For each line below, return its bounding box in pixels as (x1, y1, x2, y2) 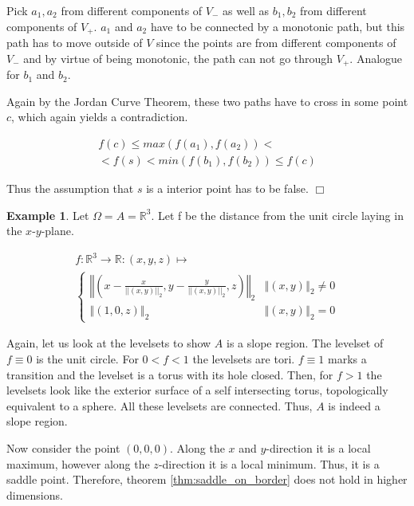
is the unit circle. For (36, 351, 139, 367)
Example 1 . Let (6, 206, 89, 223)
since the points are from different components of (156, 34, 396, 51)
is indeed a (328, 397, 380, 414)
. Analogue (349, 49, 403, 66)
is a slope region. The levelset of (226, 335, 384, 351)
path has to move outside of (6, 34, 143, 51)
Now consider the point (6, 439, 120, 456)
